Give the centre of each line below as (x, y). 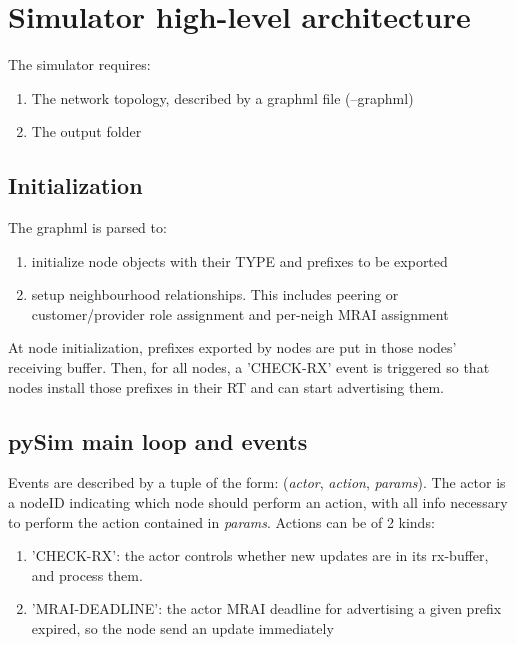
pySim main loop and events (158, 440)
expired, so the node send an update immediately (182, 628)
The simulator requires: (79, 64)
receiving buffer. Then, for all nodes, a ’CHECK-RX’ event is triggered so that (249, 367)
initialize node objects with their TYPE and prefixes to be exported (239, 260)
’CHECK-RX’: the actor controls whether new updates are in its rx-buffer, (260, 555)
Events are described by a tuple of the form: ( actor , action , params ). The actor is (257, 482)
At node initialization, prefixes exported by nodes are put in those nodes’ (232, 347)
